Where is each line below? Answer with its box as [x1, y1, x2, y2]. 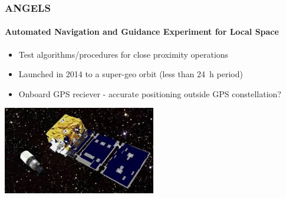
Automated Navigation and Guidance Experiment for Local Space [5, 25, 279, 38]
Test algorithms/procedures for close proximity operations [18, 48, 229, 60]
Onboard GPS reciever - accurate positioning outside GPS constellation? [18, 87, 281, 100]
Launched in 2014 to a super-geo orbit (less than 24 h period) [18, 68, 243, 80]
